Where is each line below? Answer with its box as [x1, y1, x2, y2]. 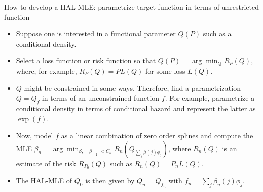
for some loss [145, 65, 185, 76]
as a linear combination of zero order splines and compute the [61, 130, 253, 140]
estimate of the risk [16, 158, 77, 168]
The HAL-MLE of [16, 175, 72, 186]
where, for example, [16, 65, 77, 76]
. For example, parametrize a [165, 93, 255, 103]
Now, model [16, 130, 53, 140]
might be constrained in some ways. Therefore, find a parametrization [24, 83, 241, 93]
